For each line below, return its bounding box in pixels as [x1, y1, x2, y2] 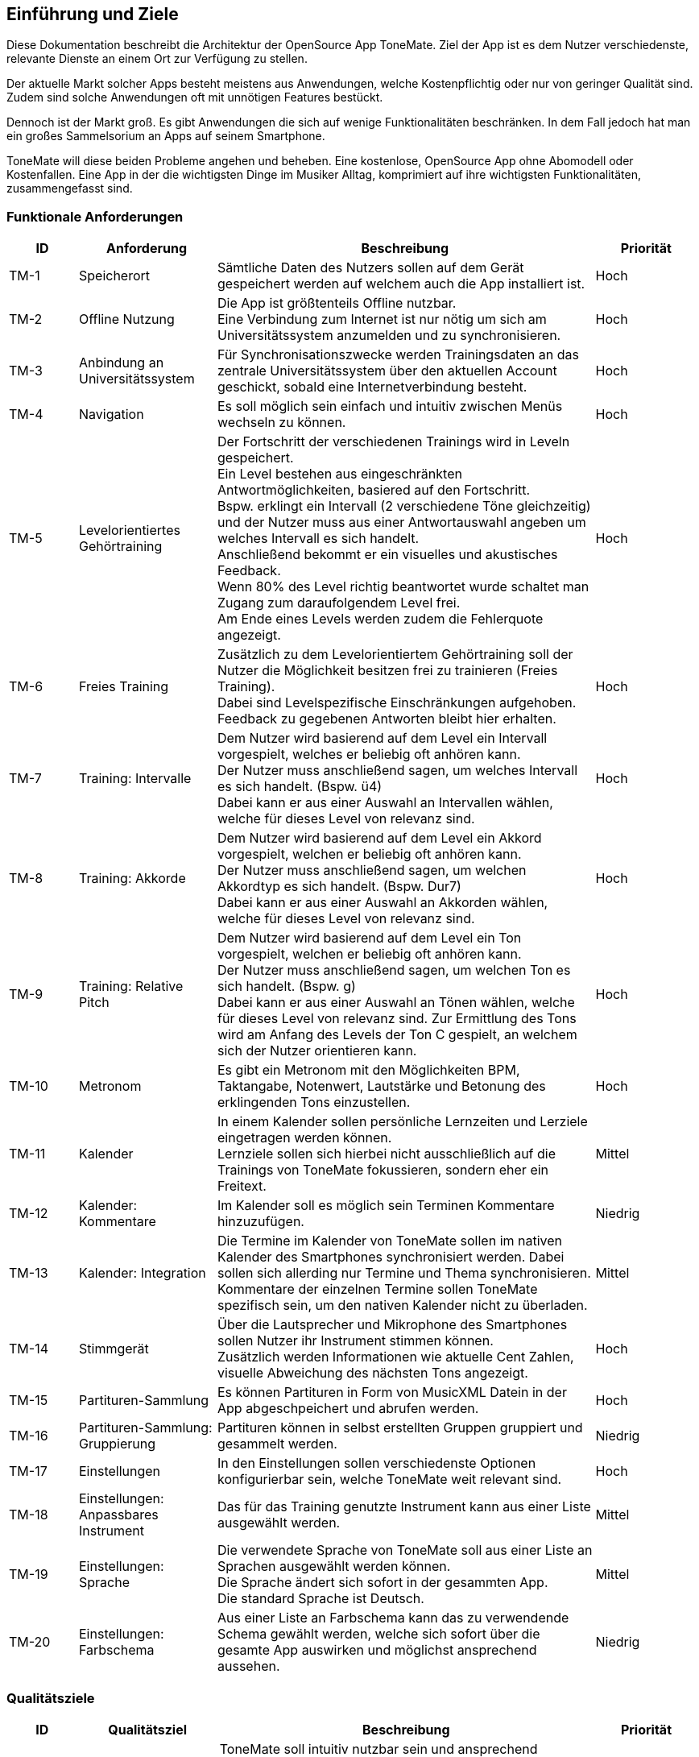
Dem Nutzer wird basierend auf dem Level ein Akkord [217, 830, 542, 847]
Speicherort [79, 267, 151, 284]
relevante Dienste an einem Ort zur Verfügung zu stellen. [6, 52, 308, 66]
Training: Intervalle [79, 770, 192, 787]
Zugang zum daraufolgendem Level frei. [217, 595, 461, 611]
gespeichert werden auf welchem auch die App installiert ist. [217, 276, 585, 292]
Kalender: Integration [79, 1265, 206, 1282]
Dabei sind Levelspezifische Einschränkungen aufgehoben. [217, 694, 577, 711]
